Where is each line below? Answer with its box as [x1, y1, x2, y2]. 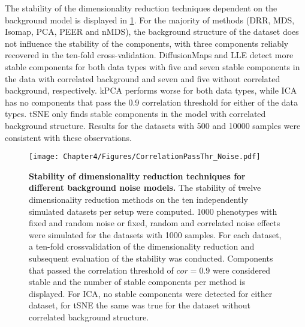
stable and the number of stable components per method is [29, 275, 246, 288]
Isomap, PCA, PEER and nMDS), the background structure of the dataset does [5, 25, 299, 38]
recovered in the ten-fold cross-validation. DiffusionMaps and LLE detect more [5, 49, 294, 61]
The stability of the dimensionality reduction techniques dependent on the [5, 2, 277, 14]
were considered [212, 263, 271, 276]
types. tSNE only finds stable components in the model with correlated [5, 107, 266, 120]
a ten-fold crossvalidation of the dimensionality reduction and [29, 240, 255, 253]
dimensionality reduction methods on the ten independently [29, 193, 248, 205]
